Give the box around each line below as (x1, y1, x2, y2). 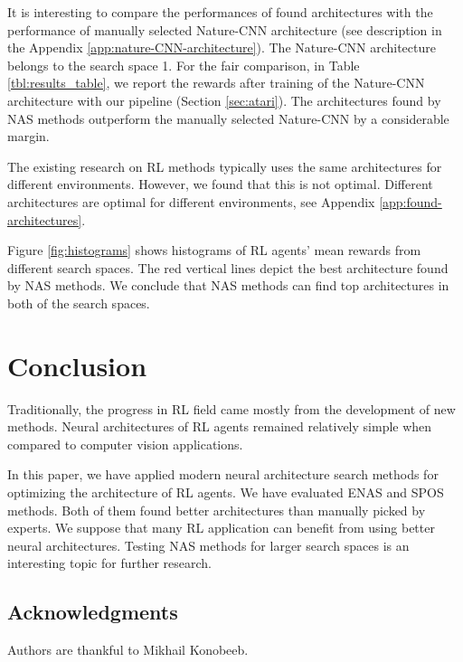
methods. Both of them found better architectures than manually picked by (7, 500, 426, 519)
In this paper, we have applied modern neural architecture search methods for (7, 465, 439, 484)
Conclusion (7, 346, 147, 383)
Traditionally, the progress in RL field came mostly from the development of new (7, 399, 456, 418)
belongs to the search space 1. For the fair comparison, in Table (7, 55, 360, 74)
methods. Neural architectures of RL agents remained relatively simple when (7, 417, 432, 436)
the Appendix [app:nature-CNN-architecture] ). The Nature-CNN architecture (7, 38, 436, 57)
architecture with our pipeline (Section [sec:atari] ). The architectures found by (7, 90, 441, 109)
